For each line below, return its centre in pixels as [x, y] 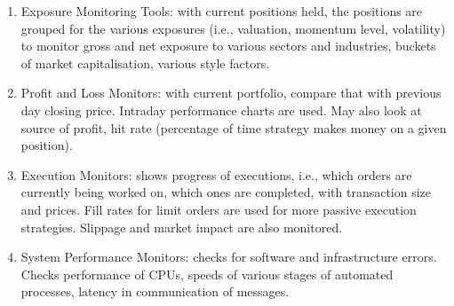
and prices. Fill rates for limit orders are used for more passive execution [219, 209]
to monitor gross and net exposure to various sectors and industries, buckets [228, 46]
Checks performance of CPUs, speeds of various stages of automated [207, 274]
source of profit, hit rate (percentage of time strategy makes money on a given [234, 127]
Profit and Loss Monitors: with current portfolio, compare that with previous [231, 93]
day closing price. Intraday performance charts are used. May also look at [221, 110]
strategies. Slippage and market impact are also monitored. [182, 227]
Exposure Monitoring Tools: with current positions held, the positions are [222, 11]
